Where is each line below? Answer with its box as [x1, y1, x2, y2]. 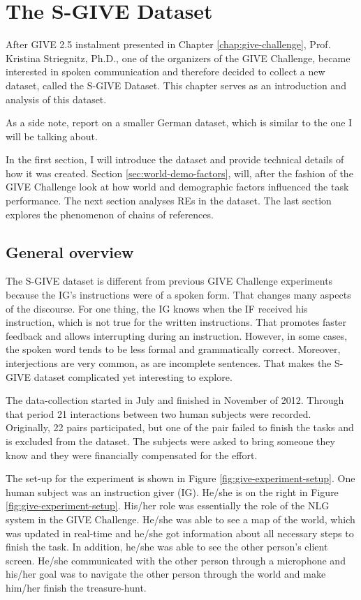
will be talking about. [6, 128, 98, 143]
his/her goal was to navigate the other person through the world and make [6, 567, 326, 581]
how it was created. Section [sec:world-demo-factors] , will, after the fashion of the [6, 165, 353, 180]
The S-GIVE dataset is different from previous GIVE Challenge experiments [6, 273, 333, 288]
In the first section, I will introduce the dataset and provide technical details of [6, 152, 344, 167]
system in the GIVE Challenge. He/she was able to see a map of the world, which [6, 511, 355, 526]
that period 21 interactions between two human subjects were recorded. [6, 406, 311, 421]
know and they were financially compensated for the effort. [6, 447, 258, 462]
